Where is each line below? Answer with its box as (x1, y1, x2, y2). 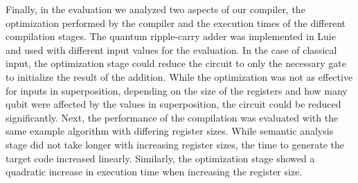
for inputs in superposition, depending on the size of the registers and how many (6, 83, 348, 97)
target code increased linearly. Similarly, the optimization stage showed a (6, 151, 315, 165)
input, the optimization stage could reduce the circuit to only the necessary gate (6, 56, 346, 70)
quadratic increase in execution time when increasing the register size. (6, 164, 303, 179)
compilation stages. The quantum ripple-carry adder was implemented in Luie (6, 29, 336, 44)
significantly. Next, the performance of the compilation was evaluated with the (6, 110, 339, 124)
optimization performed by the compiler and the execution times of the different (6, 15, 346, 30)
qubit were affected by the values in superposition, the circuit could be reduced (6, 97, 341, 111)
